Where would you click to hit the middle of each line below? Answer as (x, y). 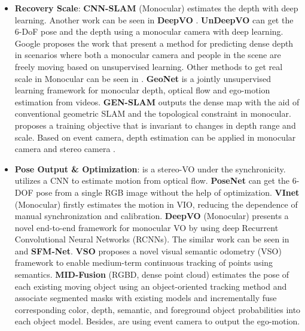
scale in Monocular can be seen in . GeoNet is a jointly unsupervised (143, 78)
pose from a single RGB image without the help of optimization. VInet (168, 192)
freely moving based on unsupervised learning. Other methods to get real (149, 66)
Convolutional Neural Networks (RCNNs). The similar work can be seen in (152, 239)
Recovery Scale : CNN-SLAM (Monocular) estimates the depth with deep (156, 8)
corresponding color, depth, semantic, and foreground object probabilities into (158, 309)
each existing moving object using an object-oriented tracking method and (151, 286)
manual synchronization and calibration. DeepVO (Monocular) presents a (152, 216)
